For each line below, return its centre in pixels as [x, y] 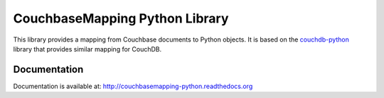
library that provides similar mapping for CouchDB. [87, 49]
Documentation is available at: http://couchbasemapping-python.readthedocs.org [133, 86]
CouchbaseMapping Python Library [121, 18]
